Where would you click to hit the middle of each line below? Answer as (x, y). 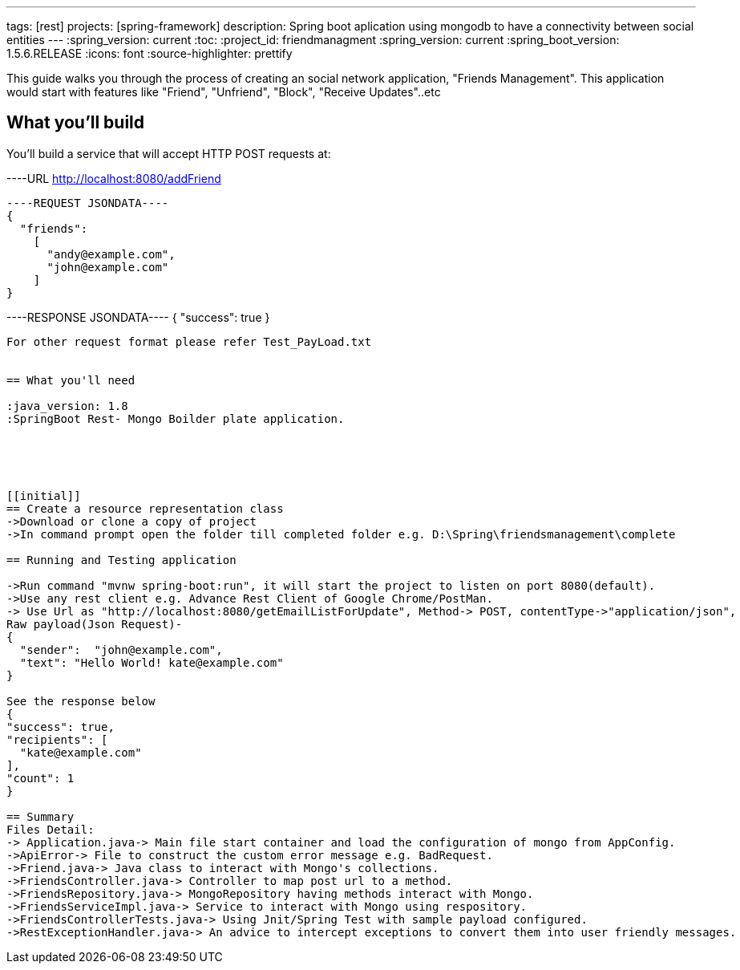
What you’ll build (76, 123)
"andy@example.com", (111, 254)
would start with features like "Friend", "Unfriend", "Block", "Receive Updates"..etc (224, 92)
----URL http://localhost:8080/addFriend (114, 178)
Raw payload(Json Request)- (95, 624)
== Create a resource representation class (145, 508)
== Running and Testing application (121, 560)
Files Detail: (51, 829)
